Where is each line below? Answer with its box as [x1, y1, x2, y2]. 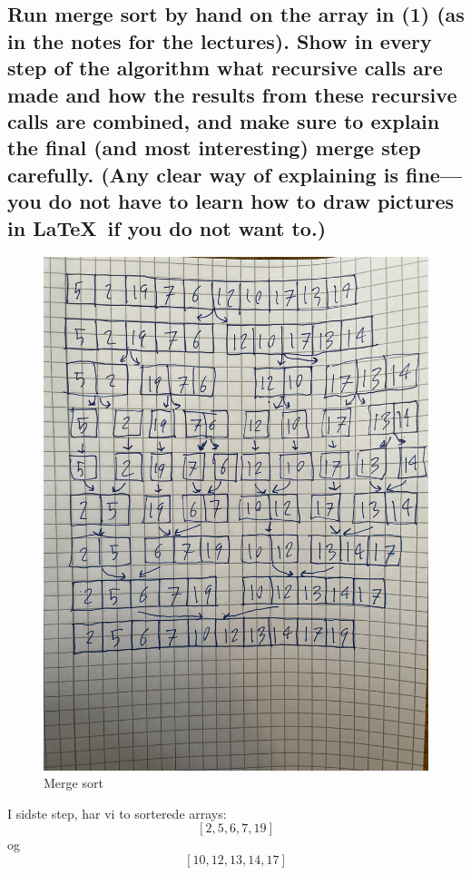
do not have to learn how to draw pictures [48, 187, 455, 215]
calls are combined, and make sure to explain [7, 106, 440, 134]
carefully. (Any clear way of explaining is [7, 160, 398, 188]
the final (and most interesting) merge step [7, 133, 421, 162]
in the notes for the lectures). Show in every [7, 26, 432, 54]
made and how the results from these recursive [7, 80, 457, 108]
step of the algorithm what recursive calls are [7, 54, 443, 82]
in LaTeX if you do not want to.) [7, 213, 327, 241]
